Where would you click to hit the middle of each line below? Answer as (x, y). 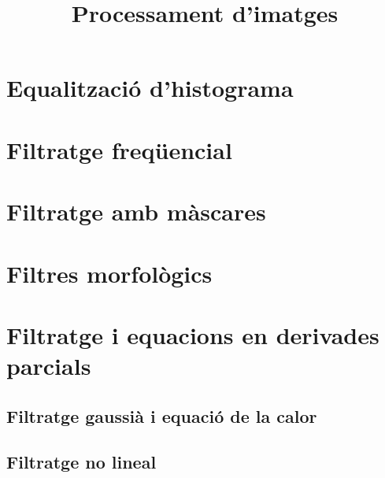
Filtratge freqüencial (119, 149)
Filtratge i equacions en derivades (193, 334)
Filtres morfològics (109, 273)
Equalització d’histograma (150, 88)
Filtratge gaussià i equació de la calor (162, 415)
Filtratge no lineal (81, 462)
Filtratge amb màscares (136, 211)
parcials (49, 366)
